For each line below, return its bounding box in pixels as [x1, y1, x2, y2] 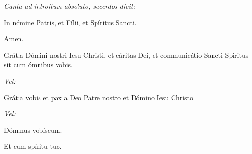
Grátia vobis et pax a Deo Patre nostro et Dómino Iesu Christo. [4, 92, 195, 102]
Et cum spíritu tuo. [4, 141, 62, 151]
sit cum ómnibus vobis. [4, 59, 73, 69]
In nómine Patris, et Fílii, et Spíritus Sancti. [4, 17, 136, 27]
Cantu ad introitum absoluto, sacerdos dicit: [4, 1, 135, 11]
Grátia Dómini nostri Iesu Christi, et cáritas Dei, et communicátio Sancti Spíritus [4, 50, 249, 60]
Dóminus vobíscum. [4, 124, 62, 135]
